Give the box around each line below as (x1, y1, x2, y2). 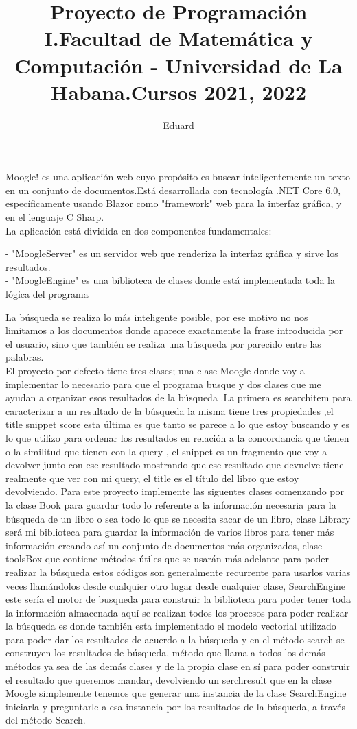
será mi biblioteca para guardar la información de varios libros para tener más (5, 525, 334, 539)
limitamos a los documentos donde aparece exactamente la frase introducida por (5, 323, 343, 337)
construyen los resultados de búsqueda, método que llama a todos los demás (5, 645, 325, 660)
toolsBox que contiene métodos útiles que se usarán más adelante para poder (5, 551, 329, 566)
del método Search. (5, 713, 86, 727)
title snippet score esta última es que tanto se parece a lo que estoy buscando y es (5, 417, 350, 431)
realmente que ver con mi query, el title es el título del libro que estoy (5, 470, 299, 485)
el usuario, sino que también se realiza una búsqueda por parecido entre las (5, 336, 321, 350)
